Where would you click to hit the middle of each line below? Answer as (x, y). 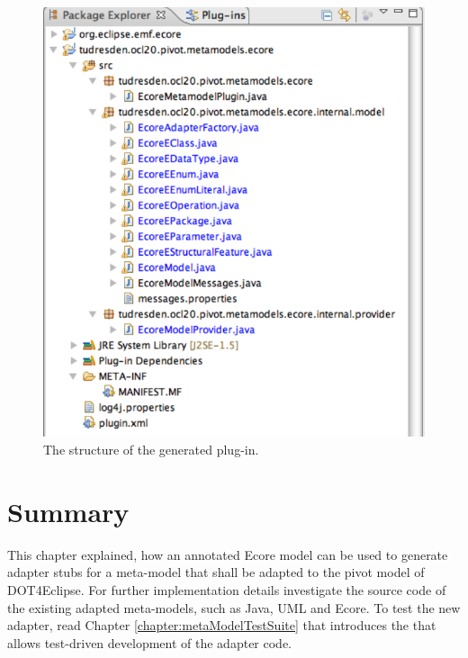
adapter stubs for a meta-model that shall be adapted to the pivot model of (216, 572)
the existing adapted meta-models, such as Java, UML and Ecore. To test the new (234, 607)
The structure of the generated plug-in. (151, 450)
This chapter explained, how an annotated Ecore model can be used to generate (228, 554)
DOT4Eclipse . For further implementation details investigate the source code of (227, 589)
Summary (68, 511)
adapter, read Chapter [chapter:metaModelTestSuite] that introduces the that (222, 625)
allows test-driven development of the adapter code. (149, 642)
